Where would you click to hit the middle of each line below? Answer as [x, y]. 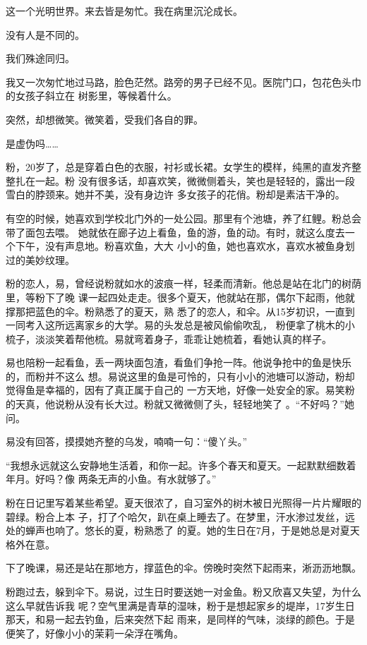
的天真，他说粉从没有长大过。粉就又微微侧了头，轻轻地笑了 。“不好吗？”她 [180, 404]
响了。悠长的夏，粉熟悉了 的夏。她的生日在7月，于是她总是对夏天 [207, 530]
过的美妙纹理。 [40, 259]
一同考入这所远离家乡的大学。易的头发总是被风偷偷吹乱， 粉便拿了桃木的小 [180, 325]
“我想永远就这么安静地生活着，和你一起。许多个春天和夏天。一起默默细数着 [181, 465]
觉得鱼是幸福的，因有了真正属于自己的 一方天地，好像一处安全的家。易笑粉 [180, 390]
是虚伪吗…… [32, 143]
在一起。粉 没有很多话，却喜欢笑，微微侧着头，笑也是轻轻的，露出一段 [190, 180]
